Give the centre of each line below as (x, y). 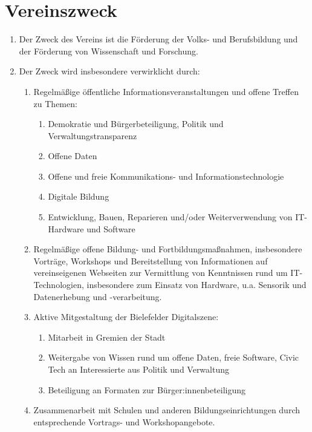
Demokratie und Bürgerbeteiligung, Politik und (136, 124)
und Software (111, 228)
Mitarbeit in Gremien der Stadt (107, 337)
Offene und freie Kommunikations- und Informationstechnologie (166, 176)
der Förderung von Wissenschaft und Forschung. (109, 51)
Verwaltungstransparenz (93, 135)
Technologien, (59, 285)
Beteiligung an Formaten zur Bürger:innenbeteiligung (147, 389)
